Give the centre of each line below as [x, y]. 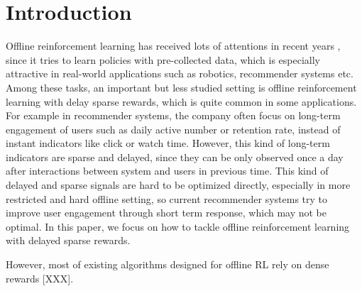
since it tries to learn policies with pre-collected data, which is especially [163, 59]
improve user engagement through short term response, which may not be [166, 213]
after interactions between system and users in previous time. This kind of [167, 171]
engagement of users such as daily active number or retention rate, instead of [173, 129]
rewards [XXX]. [40, 278]
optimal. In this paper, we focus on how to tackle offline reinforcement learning [178, 226]
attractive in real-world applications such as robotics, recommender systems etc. [180, 73]
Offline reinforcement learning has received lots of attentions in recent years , [173, 46]
